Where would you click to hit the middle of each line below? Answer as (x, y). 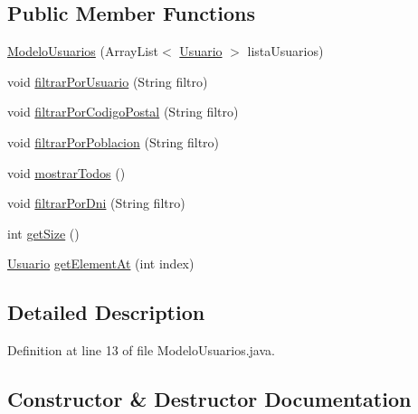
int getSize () (43, 233)
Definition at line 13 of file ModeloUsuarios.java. (141, 350)
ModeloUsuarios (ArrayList (83, 51)
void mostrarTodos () (66, 172)
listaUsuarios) (285, 51)
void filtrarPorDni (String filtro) (96, 203)
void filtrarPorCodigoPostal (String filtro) (123, 112)
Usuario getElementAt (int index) (101, 263)
